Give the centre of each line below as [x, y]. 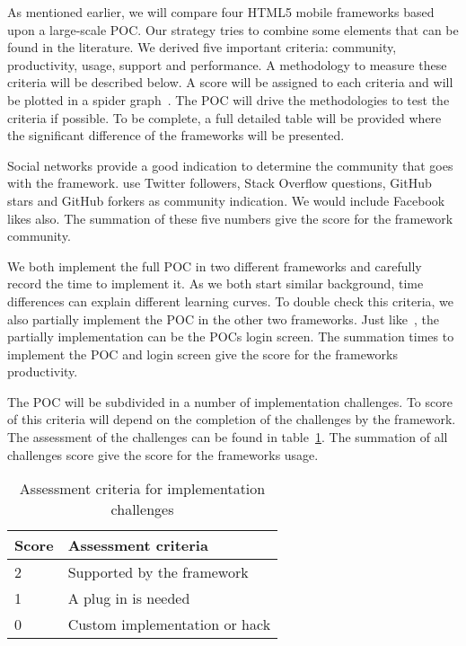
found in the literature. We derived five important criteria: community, [202, 47]
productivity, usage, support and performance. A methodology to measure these [227, 64]
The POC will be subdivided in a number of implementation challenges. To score [230, 401]
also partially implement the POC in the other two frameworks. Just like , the [224, 319]
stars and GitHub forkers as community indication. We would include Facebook [226, 200]
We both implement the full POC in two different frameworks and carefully [215, 265]
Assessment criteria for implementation [142, 489]
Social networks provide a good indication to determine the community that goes [230, 165]
